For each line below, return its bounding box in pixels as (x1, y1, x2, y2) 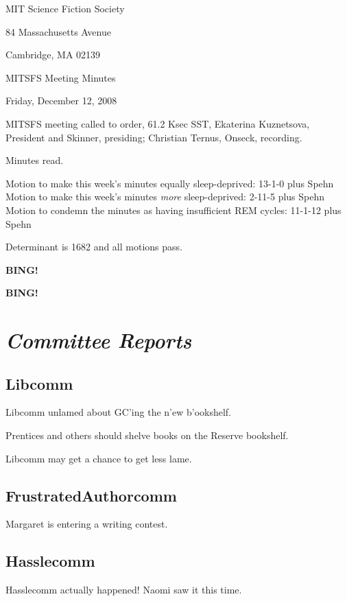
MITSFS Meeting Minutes (5, 70, 116, 84)
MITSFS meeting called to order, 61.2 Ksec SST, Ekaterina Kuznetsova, (5, 116, 310, 130)
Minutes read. (5, 153, 64, 167)
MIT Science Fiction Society (5, 1, 125, 15)
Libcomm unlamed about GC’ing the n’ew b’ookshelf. (5, 405, 232, 419)
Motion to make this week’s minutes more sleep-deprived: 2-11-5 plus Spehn (5, 189, 325, 204)
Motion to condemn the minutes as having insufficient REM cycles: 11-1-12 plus (5, 202, 342, 217)
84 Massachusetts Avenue (5, 24, 111, 38)
